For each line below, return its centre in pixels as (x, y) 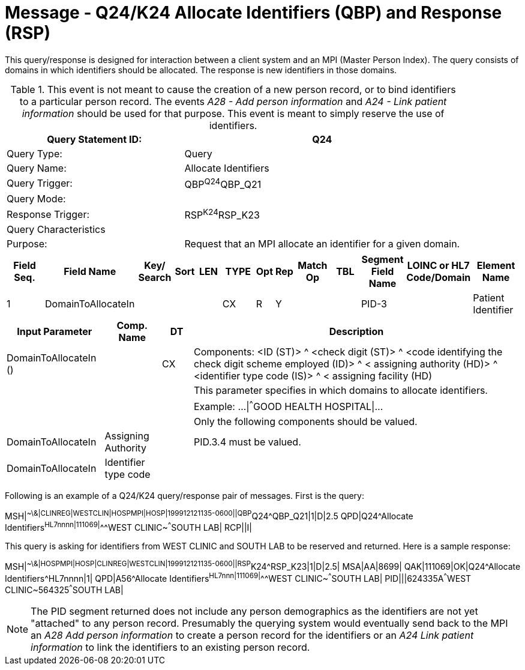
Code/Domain (439, 278)
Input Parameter (55, 332)
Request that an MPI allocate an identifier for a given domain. (322, 244)
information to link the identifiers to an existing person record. (170, 647)
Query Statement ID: (94, 139)
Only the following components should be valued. (306, 421)
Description (356, 332)
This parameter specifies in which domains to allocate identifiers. (341, 391)
